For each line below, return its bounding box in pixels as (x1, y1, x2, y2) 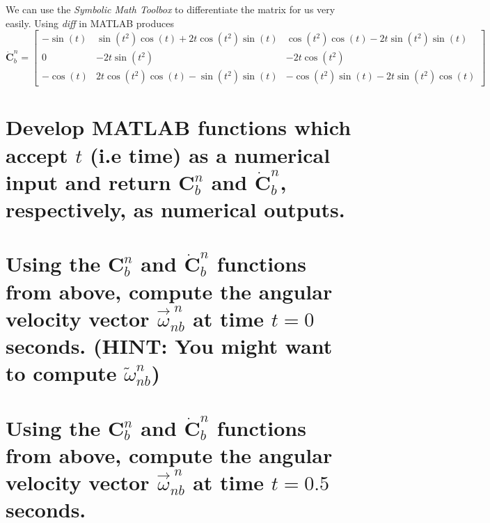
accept (6, 140, 68, 169)
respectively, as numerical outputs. (6, 195, 345, 224)
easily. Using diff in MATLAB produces (6, 15, 174, 30)
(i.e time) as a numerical (90, 140, 331, 169)
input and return (6, 167, 171, 196)
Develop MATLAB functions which (6, 113, 351, 141)
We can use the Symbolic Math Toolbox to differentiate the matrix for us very (6, 2, 335, 16)
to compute (6, 359, 117, 387)
